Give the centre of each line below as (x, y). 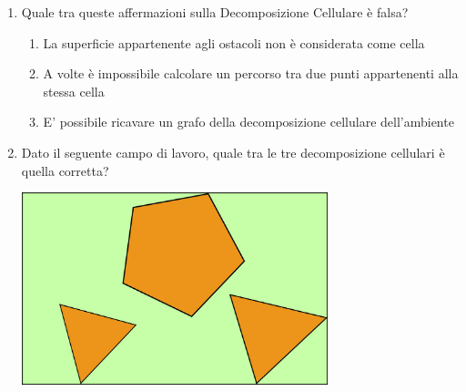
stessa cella (74, 91)
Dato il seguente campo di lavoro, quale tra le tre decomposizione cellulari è (233, 152)
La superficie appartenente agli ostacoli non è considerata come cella (234, 42)
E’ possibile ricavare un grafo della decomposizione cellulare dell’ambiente (248, 122)
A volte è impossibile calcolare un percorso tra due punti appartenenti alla (251, 73)
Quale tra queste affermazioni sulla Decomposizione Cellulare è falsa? (215, 12)
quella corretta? (65, 170)
